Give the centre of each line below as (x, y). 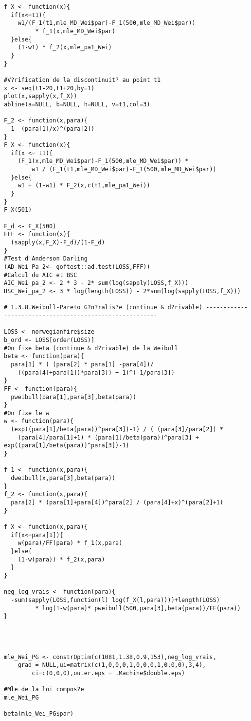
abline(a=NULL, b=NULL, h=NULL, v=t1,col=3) (77, 104)
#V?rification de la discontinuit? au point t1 (82, 80)
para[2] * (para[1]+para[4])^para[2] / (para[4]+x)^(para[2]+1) (117, 503)
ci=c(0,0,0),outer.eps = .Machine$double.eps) (108, 673)
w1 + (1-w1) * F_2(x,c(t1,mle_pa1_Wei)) (84, 186)
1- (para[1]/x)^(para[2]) (53, 129)
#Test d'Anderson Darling (46, 259)
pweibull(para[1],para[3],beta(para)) (74, 397)
